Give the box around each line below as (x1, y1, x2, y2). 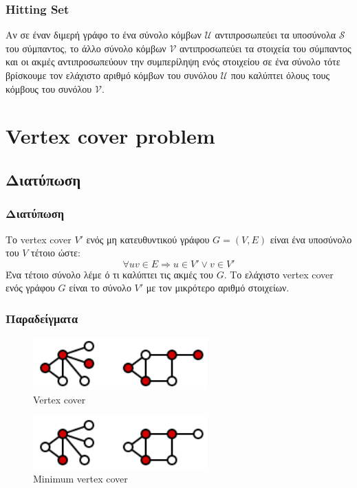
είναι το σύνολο (69, 280, 131, 295)
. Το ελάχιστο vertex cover (224, 267, 334, 281)
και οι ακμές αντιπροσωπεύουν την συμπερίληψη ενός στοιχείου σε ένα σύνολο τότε (6, 54, 340, 69)
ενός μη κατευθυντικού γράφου (86, 232, 210, 246)
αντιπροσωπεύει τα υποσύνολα (215, 27, 336, 42)
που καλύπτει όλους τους (230, 68, 330, 82)
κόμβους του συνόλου (6, 81, 92, 96)
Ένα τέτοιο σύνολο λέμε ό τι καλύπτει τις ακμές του (6, 267, 213, 281)
